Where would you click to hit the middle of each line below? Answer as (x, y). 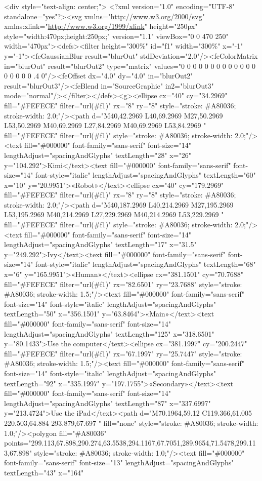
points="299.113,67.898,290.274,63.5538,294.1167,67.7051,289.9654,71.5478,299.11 (130, 443)
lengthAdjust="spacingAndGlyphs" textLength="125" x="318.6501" (109, 333)
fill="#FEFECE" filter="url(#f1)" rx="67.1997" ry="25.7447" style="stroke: (123, 353)
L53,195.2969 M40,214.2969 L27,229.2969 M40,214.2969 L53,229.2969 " (114, 214)
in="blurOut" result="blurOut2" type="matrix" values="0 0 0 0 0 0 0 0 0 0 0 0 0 (130, 66)
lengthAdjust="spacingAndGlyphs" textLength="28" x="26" (98, 155)
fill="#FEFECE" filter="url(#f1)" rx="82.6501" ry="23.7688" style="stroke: (123, 284)
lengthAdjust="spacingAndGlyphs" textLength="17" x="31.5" (100, 244)
